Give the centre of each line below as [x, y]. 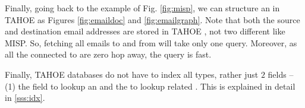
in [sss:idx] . [25, 98]
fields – [281, 74]
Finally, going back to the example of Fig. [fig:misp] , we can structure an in [142, 8]
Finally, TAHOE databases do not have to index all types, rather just [132, 74]
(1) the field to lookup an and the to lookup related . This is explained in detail [150, 86]
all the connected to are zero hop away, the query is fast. [108, 54]
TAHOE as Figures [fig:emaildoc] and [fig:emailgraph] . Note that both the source [152, 19]
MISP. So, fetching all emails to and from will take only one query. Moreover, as [151, 42]
